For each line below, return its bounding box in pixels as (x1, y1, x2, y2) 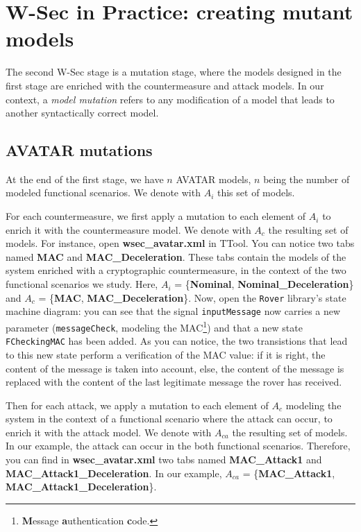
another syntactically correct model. (6, 105, 159, 120)
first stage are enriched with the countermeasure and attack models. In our (6, 78, 324, 92)
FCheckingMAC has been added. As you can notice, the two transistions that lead (6, 334, 348, 348)
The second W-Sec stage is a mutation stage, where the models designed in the (6, 65, 342, 79)
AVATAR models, (176, 171, 251, 186)
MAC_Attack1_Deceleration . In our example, (6, 465, 222, 480)
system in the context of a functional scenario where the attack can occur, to (6, 411, 333, 426)
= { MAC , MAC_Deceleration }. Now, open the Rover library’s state (38, 290, 346, 304)
